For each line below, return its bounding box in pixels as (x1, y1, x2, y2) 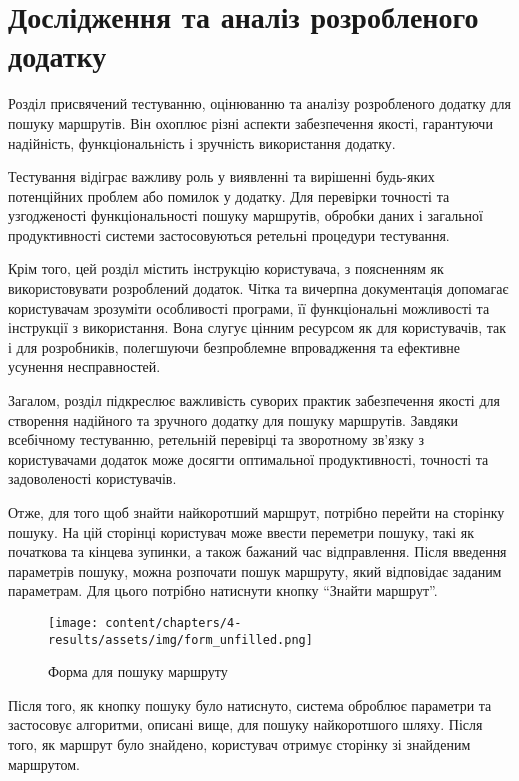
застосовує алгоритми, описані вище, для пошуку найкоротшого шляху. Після (8, 714, 483, 735)
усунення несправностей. (8, 356, 161, 377)
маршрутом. (8, 753, 80, 774)
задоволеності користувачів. (8, 468, 177, 489)
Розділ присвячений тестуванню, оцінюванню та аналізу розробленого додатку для (8, 93, 512, 114)
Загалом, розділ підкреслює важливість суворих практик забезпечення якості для (8, 390, 500, 411)
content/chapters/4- (105, 615, 242, 630)
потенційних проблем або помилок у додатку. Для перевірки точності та (8, 185, 450, 206)
